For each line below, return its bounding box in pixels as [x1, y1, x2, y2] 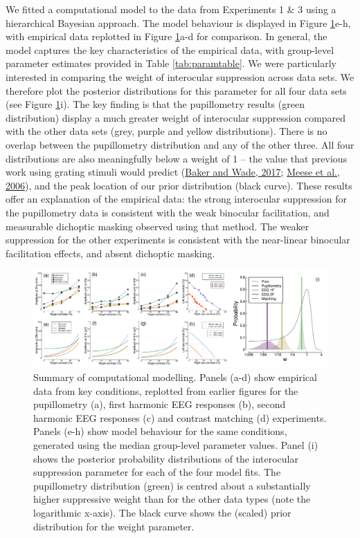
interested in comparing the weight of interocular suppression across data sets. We [6, 69, 354, 84]
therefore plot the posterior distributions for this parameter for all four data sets [6, 83, 347, 98]
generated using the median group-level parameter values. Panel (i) [33, 438, 318, 452]
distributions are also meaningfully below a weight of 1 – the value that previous [6, 151, 348, 165]
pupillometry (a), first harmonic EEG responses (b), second [33, 397, 286, 411]
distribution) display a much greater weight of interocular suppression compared [6, 110, 346, 124]
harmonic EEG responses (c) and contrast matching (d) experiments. [33, 410, 327, 425]
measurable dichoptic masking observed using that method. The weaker [6, 219, 309, 233]
